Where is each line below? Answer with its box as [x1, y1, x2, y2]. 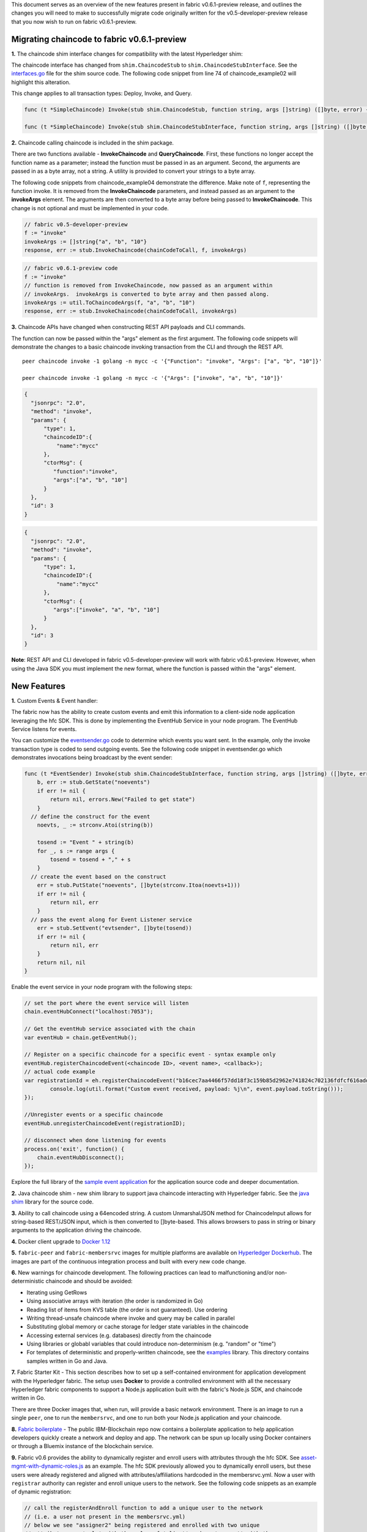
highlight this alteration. [11, 78, 71, 86]
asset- [300, 1454, 317, 1461]
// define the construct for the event [31, 813, 150, 821]
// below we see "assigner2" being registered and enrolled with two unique [24, 1522, 260, 1529]
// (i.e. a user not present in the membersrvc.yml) [24, 1513, 186, 1520]
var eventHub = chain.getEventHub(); [24, 1034, 138, 1041]
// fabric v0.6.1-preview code [24, 265, 119, 272]
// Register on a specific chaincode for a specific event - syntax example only [24, 1051, 276, 1058]
